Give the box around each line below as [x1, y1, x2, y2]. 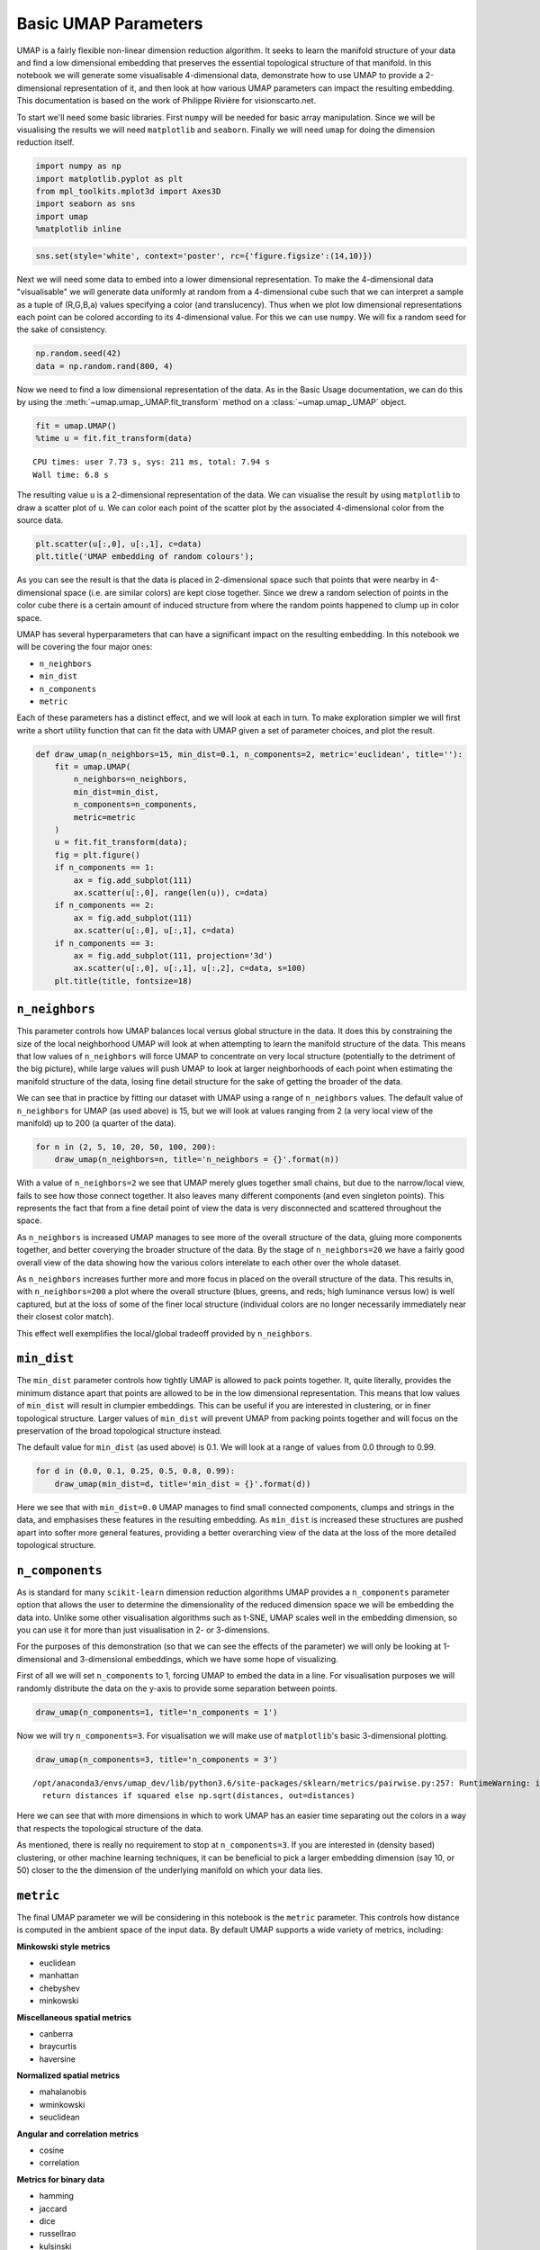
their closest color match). [16, 1311, 114, 1322]
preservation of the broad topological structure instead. [16, 1426, 222, 1436]
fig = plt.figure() [54, 850, 141, 859]
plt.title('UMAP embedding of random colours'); [35, 552, 255, 562]
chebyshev [39, 1983, 81, 1993]
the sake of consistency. [16, 324, 107, 335]
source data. [16, 515, 64, 526]
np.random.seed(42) [35, 348, 121, 359]
